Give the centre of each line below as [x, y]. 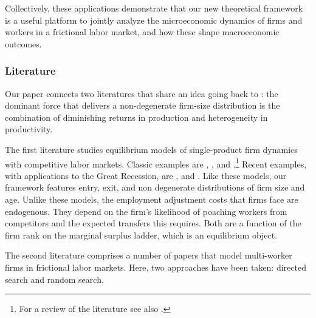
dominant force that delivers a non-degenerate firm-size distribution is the [143, 105]
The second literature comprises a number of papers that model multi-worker [149, 255]
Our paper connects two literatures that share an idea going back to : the [142, 93]
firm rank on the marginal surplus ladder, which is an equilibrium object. [141, 235]
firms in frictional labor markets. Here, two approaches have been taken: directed [156, 267]
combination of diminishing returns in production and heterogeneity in [136, 117]
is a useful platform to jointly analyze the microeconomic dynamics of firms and [154, 20]
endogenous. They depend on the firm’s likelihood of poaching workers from [146, 211]
